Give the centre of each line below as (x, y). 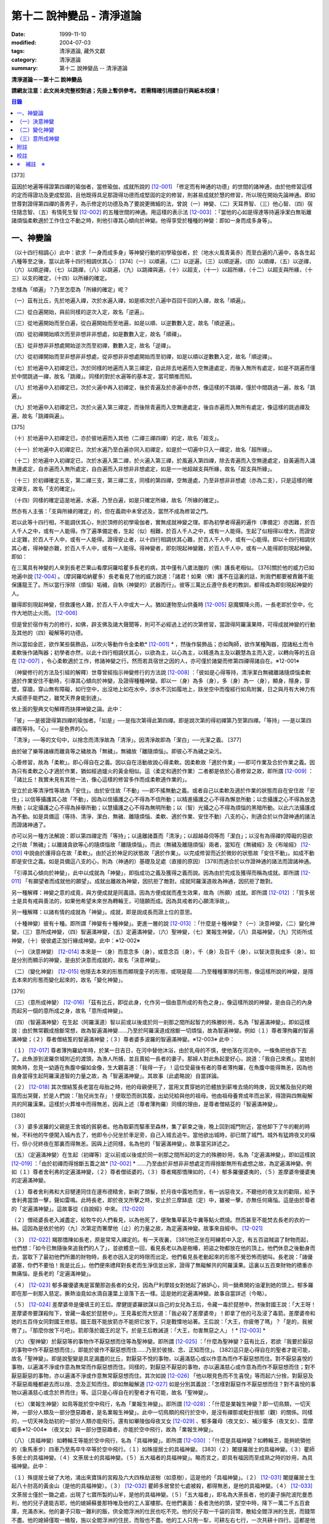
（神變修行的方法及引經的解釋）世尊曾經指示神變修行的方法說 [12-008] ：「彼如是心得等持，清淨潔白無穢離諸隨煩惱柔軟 (161, 672)
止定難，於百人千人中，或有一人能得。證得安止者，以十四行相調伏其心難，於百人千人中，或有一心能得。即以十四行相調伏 (163, 539)
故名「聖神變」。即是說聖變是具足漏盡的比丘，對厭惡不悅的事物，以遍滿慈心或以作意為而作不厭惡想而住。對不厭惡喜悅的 (162, 1358)
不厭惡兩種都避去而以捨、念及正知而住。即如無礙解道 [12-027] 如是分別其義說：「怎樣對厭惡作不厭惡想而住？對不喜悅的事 (164, 1384)
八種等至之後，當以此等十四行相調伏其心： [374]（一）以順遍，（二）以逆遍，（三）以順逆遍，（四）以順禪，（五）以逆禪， (163, 261)
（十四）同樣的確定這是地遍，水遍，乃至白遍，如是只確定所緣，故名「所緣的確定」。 (117, 500)
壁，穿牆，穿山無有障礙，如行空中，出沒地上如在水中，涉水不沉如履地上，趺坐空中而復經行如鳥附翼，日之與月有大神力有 (163, 689)
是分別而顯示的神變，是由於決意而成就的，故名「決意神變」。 (87, 960)
